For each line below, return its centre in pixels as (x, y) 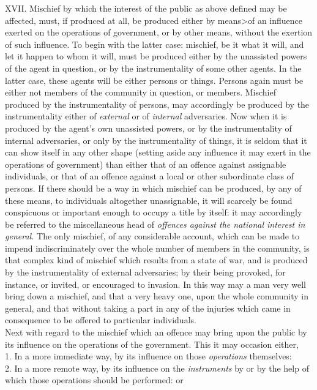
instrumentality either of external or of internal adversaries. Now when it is (146, 116)
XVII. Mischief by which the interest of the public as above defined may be (146, 8)
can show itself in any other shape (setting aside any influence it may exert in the (158, 152)
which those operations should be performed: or (94, 380)
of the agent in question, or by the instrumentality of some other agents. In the (153, 68)
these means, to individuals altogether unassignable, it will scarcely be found (149, 200)
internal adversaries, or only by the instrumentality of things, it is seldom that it (156, 140)
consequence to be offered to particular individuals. (101, 320)
